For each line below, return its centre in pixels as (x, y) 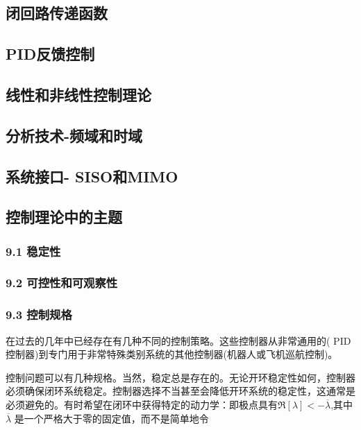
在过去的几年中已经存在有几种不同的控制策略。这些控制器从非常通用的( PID (178, 340)
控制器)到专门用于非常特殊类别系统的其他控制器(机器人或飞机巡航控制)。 (172, 354)
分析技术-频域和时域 (74, 135)
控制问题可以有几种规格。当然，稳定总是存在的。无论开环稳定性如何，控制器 (180, 377)
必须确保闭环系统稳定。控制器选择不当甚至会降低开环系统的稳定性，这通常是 (180, 391)
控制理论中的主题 (64, 217)
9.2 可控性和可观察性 (62, 283)
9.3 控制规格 (39, 315)
